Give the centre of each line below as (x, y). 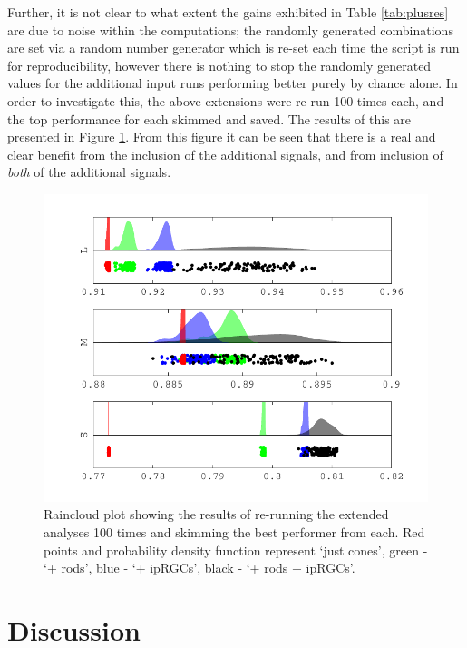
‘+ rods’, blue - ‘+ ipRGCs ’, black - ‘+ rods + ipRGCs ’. (199, 568)
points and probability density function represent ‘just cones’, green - (236, 550)
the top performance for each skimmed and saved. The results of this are (209, 118)
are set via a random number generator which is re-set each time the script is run (233, 48)
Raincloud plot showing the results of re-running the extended (216, 514)
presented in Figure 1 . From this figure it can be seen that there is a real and (222, 137)
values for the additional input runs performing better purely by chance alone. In (233, 83)
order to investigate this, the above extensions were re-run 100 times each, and (226, 100)
